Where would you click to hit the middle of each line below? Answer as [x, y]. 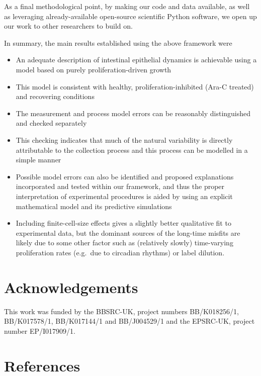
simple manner [38, 160]
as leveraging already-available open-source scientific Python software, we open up [130, 16]
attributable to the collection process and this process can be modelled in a [132, 150]
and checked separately [51, 123]
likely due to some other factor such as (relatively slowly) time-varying [124, 243]
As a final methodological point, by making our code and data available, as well [127, 6]
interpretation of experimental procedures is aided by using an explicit [124, 196]
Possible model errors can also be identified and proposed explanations [125, 176]
